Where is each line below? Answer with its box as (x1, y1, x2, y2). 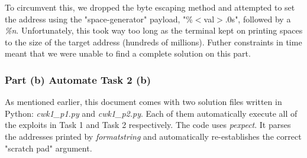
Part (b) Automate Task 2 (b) (5, 72, 151, 87)
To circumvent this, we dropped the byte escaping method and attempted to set (5, 1, 295, 13)
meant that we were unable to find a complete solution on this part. (5, 47, 251, 60)
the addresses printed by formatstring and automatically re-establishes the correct (5, 130, 302, 142)
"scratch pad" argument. (5, 141, 92, 154)
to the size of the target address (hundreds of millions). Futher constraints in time (5, 35, 302, 48)
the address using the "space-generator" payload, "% (5, 12, 193, 25)
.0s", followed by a (225, 12, 291, 25)
